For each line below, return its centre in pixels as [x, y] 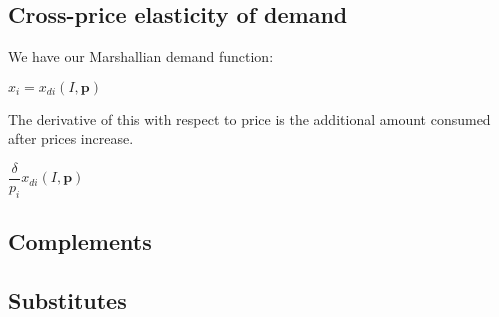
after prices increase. [71, 138]
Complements [80, 241]
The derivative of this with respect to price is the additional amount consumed [249, 118]
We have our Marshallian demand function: [141, 56]
